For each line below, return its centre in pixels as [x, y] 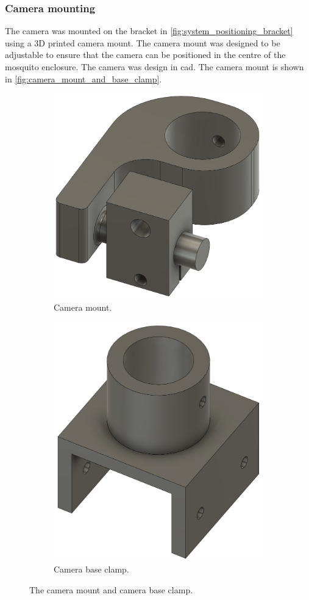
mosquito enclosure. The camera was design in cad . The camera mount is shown [154, 67]
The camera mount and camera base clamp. [111, 589]
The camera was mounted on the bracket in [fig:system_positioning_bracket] [149, 31]
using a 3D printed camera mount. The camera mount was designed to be [143, 42]
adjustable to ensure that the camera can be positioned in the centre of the [145, 55]
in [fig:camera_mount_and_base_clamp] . [83, 78]
